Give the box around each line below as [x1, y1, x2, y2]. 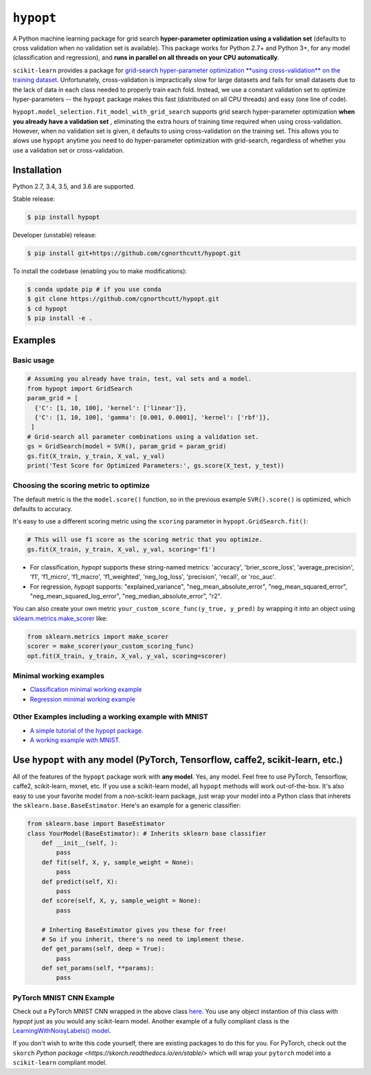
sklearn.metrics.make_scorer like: [12, 614, 108, 622]
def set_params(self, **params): [41, 964, 155, 973]
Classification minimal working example [30, 685, 142, 694]
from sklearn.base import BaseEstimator [27, 820, 165, 828]
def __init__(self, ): [41, 839, 118, 847]
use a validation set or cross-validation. [12, 146, 124, 154]
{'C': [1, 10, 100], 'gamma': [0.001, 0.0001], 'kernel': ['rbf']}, [34, 413, 271, 421]
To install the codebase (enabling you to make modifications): [12, 267, 188, 275]
